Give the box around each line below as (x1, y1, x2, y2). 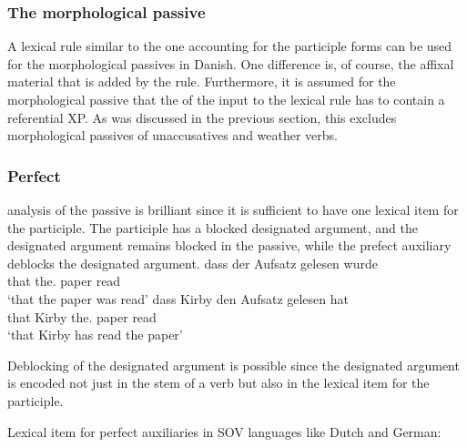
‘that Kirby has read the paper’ (7, 325, 183, 344)
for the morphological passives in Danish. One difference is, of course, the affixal (7, 54, 454, 73)
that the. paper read (7, 271, 121, 290)
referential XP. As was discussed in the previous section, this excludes (7, 107, 397, 127)
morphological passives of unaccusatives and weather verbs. (7, 126, 339, 145)
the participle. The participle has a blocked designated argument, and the (7, 218, 419, 237)
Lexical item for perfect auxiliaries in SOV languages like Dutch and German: (7, 422, 442, 441)
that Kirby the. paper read (7, 307, 157, 326)
